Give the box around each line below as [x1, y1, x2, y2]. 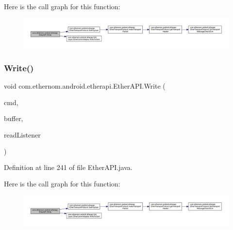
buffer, [4, 113, 23, 123]
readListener [4, 129, 41, 139]
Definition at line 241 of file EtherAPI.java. [4, 162, 133, 172]
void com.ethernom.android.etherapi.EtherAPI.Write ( [4, 81, 166, 91]
